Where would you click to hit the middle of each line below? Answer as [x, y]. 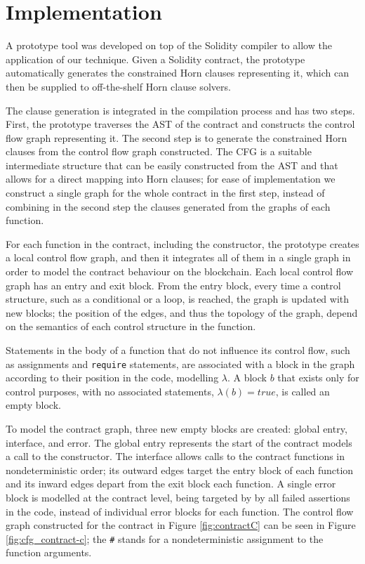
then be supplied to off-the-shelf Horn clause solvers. [118, 86]
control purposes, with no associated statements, [110, 391]
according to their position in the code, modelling [112, 378]
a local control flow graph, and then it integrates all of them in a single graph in [178, 257]
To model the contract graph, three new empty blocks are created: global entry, [177, 429]
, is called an [303, 391]
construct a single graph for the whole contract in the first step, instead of [165, 193]
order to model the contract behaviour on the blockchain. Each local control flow [180, 271]
